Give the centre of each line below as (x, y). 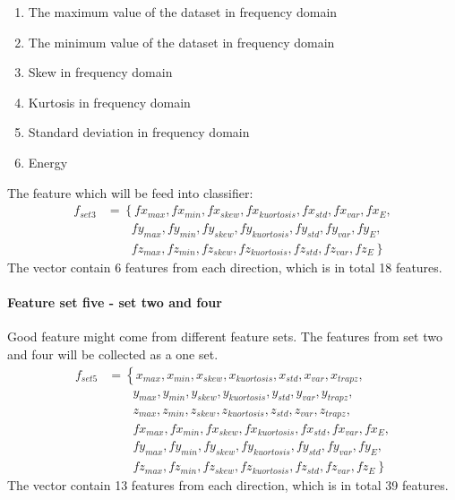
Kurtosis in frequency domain (109, 102)
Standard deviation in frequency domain (139, 132)
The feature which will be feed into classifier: (130, 192)
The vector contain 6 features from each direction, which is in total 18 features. (225, 267)
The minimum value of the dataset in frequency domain (181, 42)
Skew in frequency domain (100, 72)
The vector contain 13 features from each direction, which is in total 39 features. (228, 485)
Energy (48, 162)
